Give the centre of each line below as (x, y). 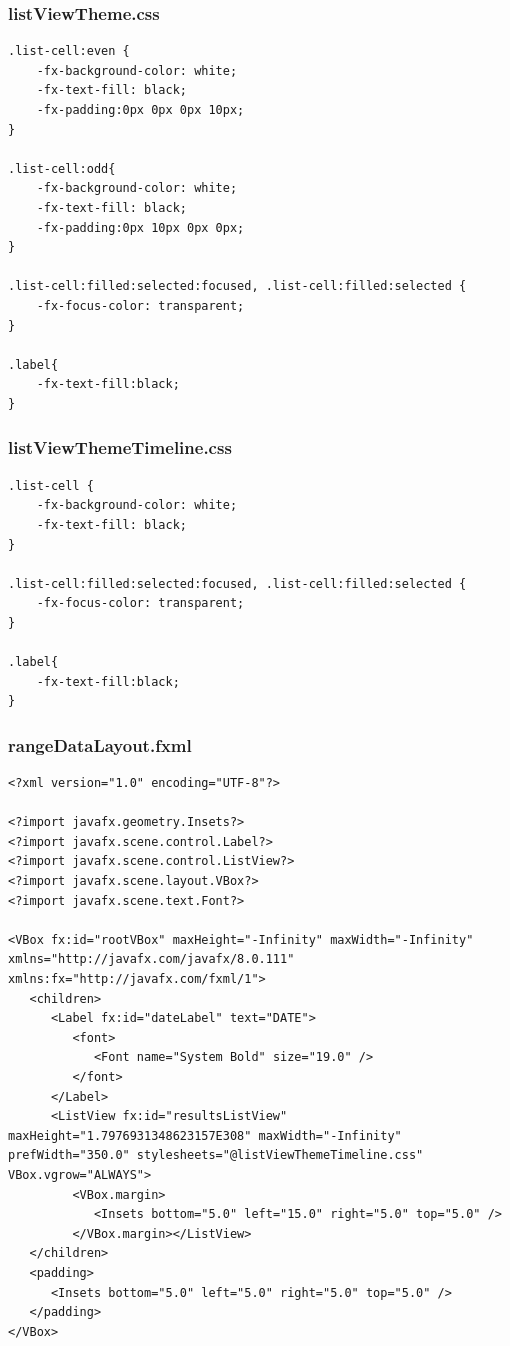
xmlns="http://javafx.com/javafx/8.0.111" (151, 959)
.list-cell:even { (69, 51)
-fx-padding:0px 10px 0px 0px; (140, 227)
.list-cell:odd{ (62, 168)
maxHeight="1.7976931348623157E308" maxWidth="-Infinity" (205, 1135)
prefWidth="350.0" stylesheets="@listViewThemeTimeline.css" (216, 1155)
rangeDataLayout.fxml (100, 744)
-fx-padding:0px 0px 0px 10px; (140, 110)
